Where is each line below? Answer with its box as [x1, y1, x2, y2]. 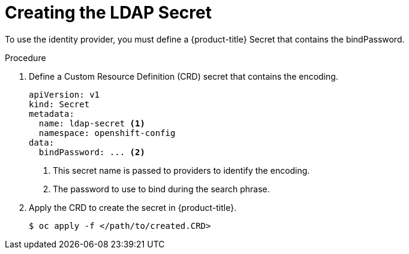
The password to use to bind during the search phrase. [53, 183, 270, 194]
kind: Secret [29, 99, 90, 109]
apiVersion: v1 [29, 89, 100, 99]
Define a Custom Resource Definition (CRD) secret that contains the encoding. [29, 71, 338, 81]
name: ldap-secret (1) [38, 118, 145, 128]
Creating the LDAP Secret [5, 2, 212, 23]
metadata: [29, 108, 74, 119]
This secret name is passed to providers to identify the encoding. [53, 165, 310, 176]
